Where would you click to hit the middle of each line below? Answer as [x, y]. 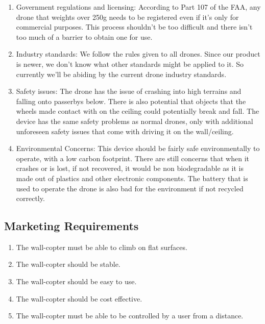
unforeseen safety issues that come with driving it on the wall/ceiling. [125, 131]
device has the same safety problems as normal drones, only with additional [135, 121]
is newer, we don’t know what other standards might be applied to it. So [130, 64]
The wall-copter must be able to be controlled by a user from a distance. [130, 316]
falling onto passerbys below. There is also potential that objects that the [131, 101]
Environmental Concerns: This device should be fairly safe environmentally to [138, 148]
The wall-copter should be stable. [68, 264]
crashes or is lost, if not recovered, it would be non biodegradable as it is [130, 168]
